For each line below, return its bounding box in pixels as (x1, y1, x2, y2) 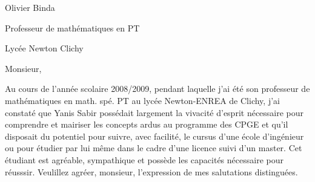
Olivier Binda (5, 1, 55, 13)
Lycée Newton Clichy (5, 42, 84, 54)
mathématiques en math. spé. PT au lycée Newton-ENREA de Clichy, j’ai (5, 94, 280, 106)
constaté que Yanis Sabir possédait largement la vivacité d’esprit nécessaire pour (5, 106, 304, 119)
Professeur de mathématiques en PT (5, 21, 140, 34)
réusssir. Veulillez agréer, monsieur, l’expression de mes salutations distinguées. (5, 165, 298, 178)
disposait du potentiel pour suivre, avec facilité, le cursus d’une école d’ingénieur (5, 129, 304, 142)
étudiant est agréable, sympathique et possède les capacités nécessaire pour (5, 153, 283, 166)
